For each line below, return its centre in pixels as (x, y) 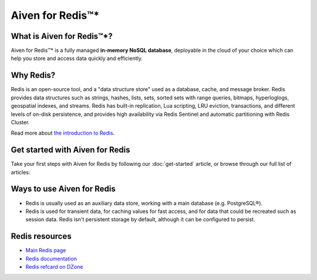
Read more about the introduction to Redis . (63, 133)
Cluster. (20, 122)
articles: (21, 172)
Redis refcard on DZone (54, 266)
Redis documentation (51, 258)
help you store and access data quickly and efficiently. (77, 58)
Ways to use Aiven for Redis (63, 189)
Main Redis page (46, 251)
